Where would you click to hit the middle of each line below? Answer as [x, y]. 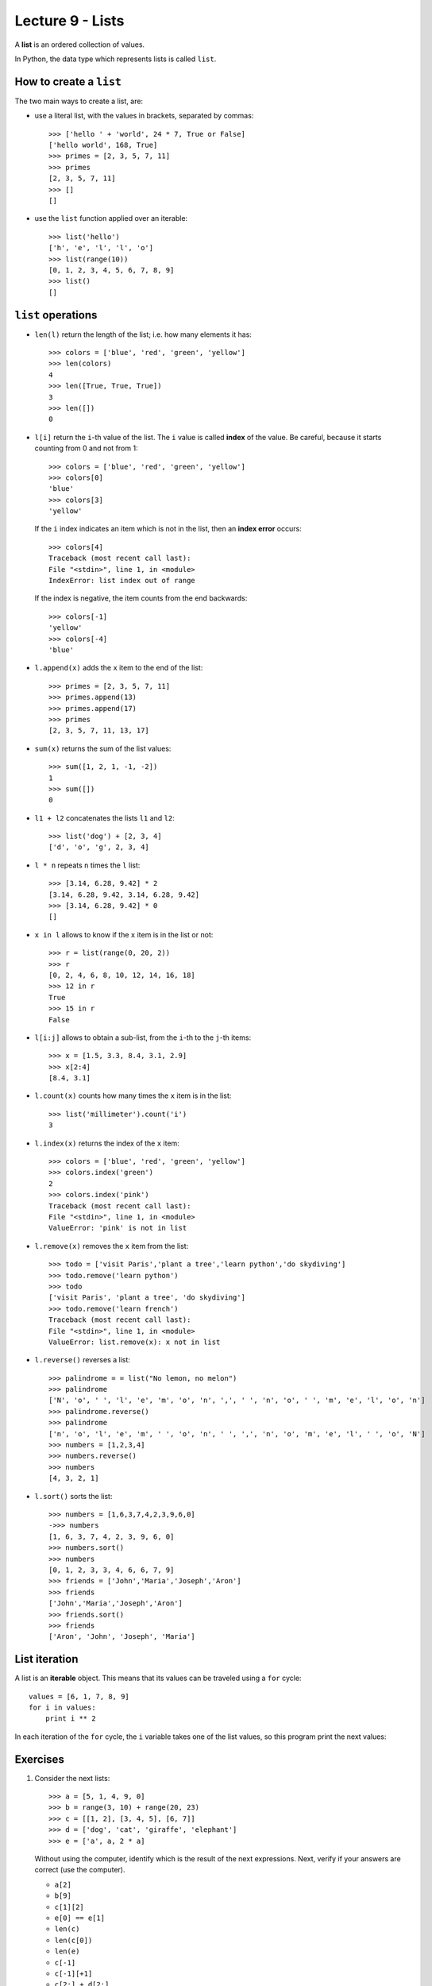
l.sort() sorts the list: [73, 1496]
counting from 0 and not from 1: [86, 448]
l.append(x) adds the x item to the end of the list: [119, 668]
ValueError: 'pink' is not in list [118, 1228]
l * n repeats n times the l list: [87, 865]
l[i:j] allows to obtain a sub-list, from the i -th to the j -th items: [143, 1037]
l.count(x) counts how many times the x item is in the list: [133, 1095]
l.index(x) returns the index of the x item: [107, 1143]
